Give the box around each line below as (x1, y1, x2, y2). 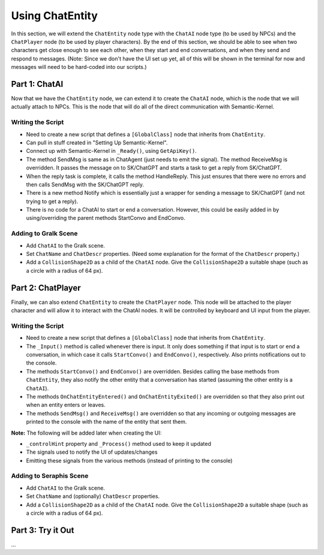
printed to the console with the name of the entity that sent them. (26, 418, 187, 426)
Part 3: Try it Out (11, 525, 74, 535)
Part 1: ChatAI (11, 79, 64, 89)
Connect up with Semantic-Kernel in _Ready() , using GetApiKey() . (26, 147, 197, 155)
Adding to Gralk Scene (11, 230, 78, 238)
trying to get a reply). (26, 198, 79, 205)
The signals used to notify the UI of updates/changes (26, 448, 158, 456)
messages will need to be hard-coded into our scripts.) (11, 64, 147, 71)
